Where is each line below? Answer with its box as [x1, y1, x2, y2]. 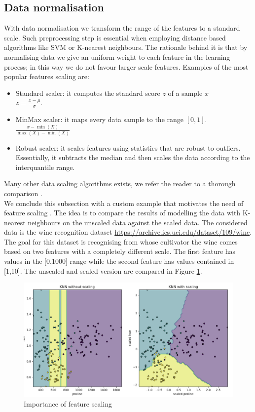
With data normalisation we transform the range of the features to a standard [4, 23, 240, 33]
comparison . [4, 188, 42, 198]
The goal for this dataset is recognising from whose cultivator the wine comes [4, 236, 238, 247]
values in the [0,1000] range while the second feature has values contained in [4, 256, 234, 266]
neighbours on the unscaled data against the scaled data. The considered [28, 217, 248, 227]
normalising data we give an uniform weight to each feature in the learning [4, 51, 230, 62]
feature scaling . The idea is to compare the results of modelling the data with [4, 207, 241, 218]
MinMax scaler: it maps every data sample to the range [15, 114, 184, 124]
